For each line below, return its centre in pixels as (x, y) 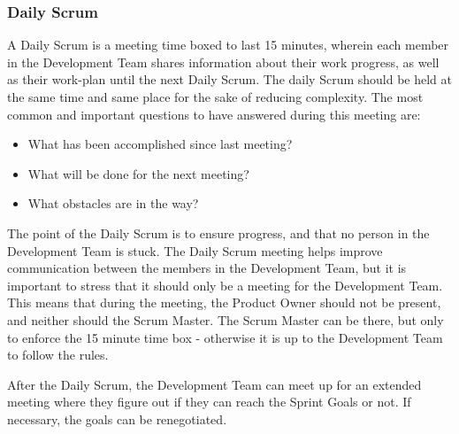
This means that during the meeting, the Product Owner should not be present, (224, 302)
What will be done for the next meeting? (138, 173)
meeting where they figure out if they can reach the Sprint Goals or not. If (209, 402)
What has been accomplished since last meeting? (160, 144)
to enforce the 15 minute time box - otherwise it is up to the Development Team (225, 337)
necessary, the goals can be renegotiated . (117, 418)
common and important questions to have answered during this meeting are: (214, 114)
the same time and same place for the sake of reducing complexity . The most (215, 97)
